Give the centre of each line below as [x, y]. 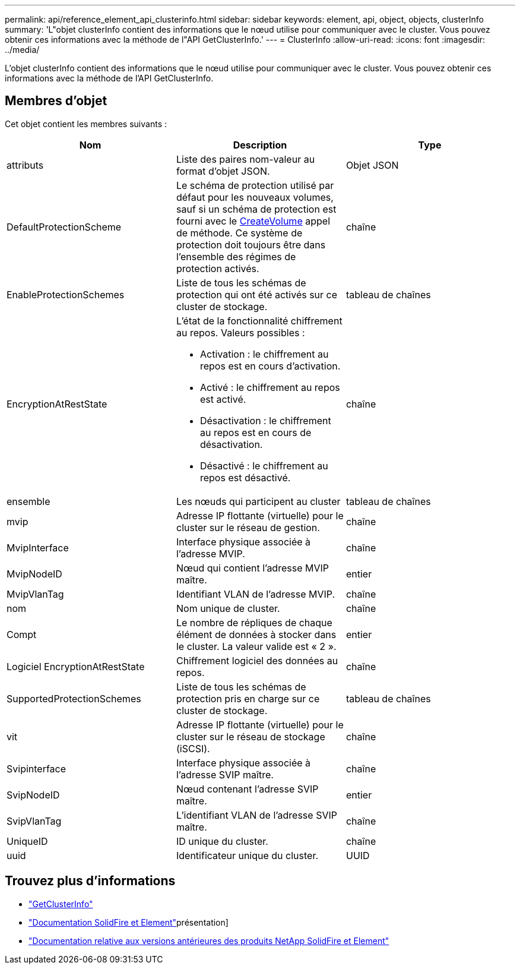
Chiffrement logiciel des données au [257, 660]
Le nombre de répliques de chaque [254, 622]
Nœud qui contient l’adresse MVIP [252, 568]
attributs [25, 165]
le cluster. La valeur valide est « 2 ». [256, 646]
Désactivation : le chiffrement [265, 420]
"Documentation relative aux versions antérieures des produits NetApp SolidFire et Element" [209, 940]
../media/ [22, 50]
